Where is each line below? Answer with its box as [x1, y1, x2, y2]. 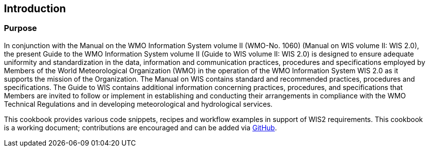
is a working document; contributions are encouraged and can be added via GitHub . [4, 123, 277, 132]
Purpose [4, 23, 37, 33]
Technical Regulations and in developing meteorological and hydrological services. [4, 99, 273, 108]
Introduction [4, 2, 66, 15]
